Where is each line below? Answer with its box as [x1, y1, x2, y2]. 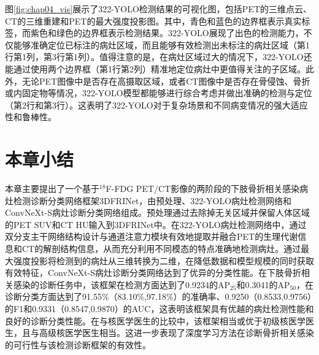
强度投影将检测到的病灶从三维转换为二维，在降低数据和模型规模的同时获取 [13, 254, 314, 267]
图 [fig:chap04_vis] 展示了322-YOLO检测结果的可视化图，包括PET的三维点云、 [5, 2, 312, 15]
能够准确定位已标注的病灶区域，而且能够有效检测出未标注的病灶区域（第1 [13, 38, 310, 51]
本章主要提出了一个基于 [5, 182, 99, 195]
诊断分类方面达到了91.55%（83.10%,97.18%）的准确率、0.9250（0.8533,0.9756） [5, 290, 312, 303]
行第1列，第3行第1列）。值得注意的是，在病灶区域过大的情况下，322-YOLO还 [5, 50, 312, 63]
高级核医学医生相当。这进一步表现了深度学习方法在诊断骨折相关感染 [39, 326, 314, 339]
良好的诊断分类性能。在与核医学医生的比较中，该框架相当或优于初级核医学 [5, 314, 306, 327]
